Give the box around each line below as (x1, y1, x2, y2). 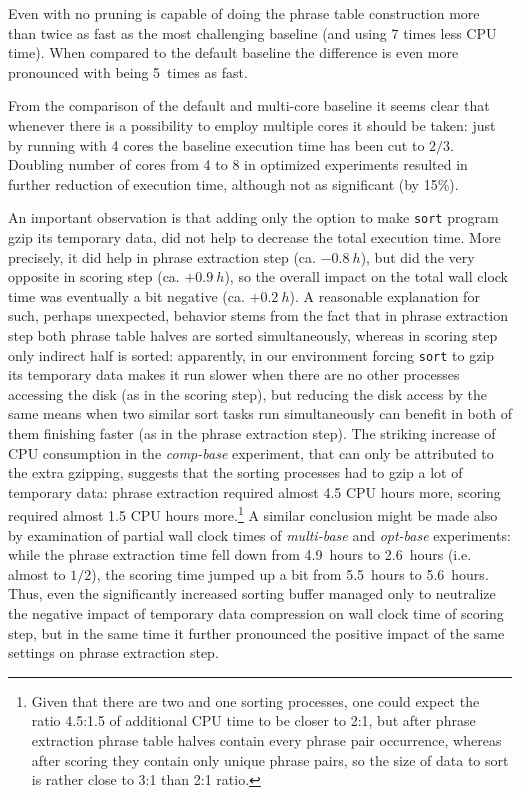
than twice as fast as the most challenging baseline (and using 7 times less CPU (8, 22, 497, 43)
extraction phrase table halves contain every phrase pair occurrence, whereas (31, 729, 502, 750)
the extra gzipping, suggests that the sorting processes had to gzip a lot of (8, 462, 463, 483)
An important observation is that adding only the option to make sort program (8, 207, 499, 228)
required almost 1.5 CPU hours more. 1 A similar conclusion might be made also (8, 502, 498, 526)
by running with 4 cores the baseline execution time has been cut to (8, 134, 425, 155)
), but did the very (360, 246, 475, 267)
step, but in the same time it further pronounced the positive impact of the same (8, 622, 505, 643)
